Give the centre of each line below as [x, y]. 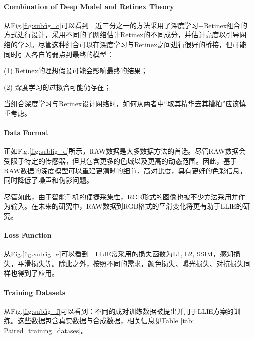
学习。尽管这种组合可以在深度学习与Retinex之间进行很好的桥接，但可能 [132, 44]
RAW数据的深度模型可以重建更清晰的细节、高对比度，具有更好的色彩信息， [125, 170]
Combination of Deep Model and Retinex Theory [89, 6]
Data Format [26, 132]
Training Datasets [35, 292]
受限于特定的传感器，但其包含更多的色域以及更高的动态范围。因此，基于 [120, 160]
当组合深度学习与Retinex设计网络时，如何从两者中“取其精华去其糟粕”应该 [122, 103]
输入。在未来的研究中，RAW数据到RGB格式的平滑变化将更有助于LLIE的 [127, 206]
